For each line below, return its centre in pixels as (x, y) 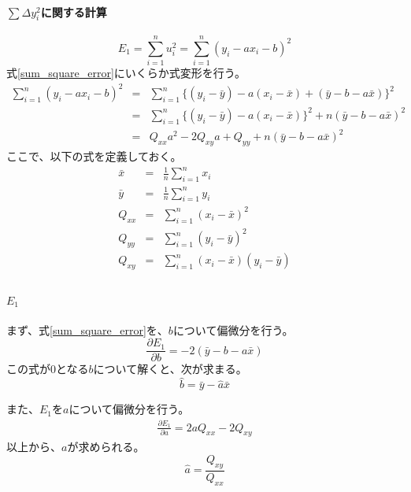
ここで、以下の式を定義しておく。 (94, 156)
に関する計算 (74, 11)
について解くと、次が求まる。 (170, 369)
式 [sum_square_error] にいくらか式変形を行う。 (126, 73)
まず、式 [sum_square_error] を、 (87, 329)
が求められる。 (106, 447)
